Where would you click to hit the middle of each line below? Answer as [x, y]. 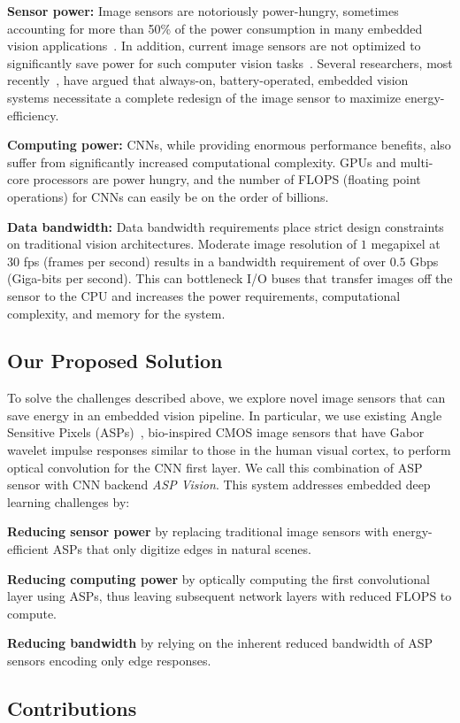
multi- [417, 162]
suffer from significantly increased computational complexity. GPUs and [202, 162]
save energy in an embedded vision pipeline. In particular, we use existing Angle [225, 415]
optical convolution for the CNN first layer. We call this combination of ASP [215, 467]
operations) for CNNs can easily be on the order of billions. [168, 196]
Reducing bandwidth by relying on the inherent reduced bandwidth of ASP [220, 643]
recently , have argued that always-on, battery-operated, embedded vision [208, 80]
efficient [28, 549]
